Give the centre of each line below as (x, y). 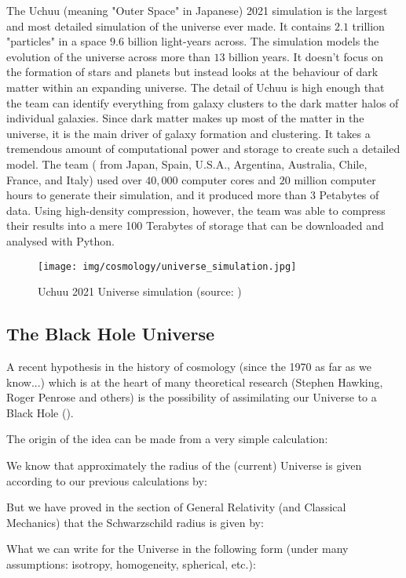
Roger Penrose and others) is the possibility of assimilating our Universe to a (192, 397)
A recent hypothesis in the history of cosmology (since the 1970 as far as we (189, 366)
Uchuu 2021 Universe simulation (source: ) (140, 291)
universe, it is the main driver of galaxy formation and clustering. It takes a (188, 133)
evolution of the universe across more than (108, 56)
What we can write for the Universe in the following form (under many (177, 549)
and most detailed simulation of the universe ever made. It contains (169, 25)
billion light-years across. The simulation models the (253, 41)
